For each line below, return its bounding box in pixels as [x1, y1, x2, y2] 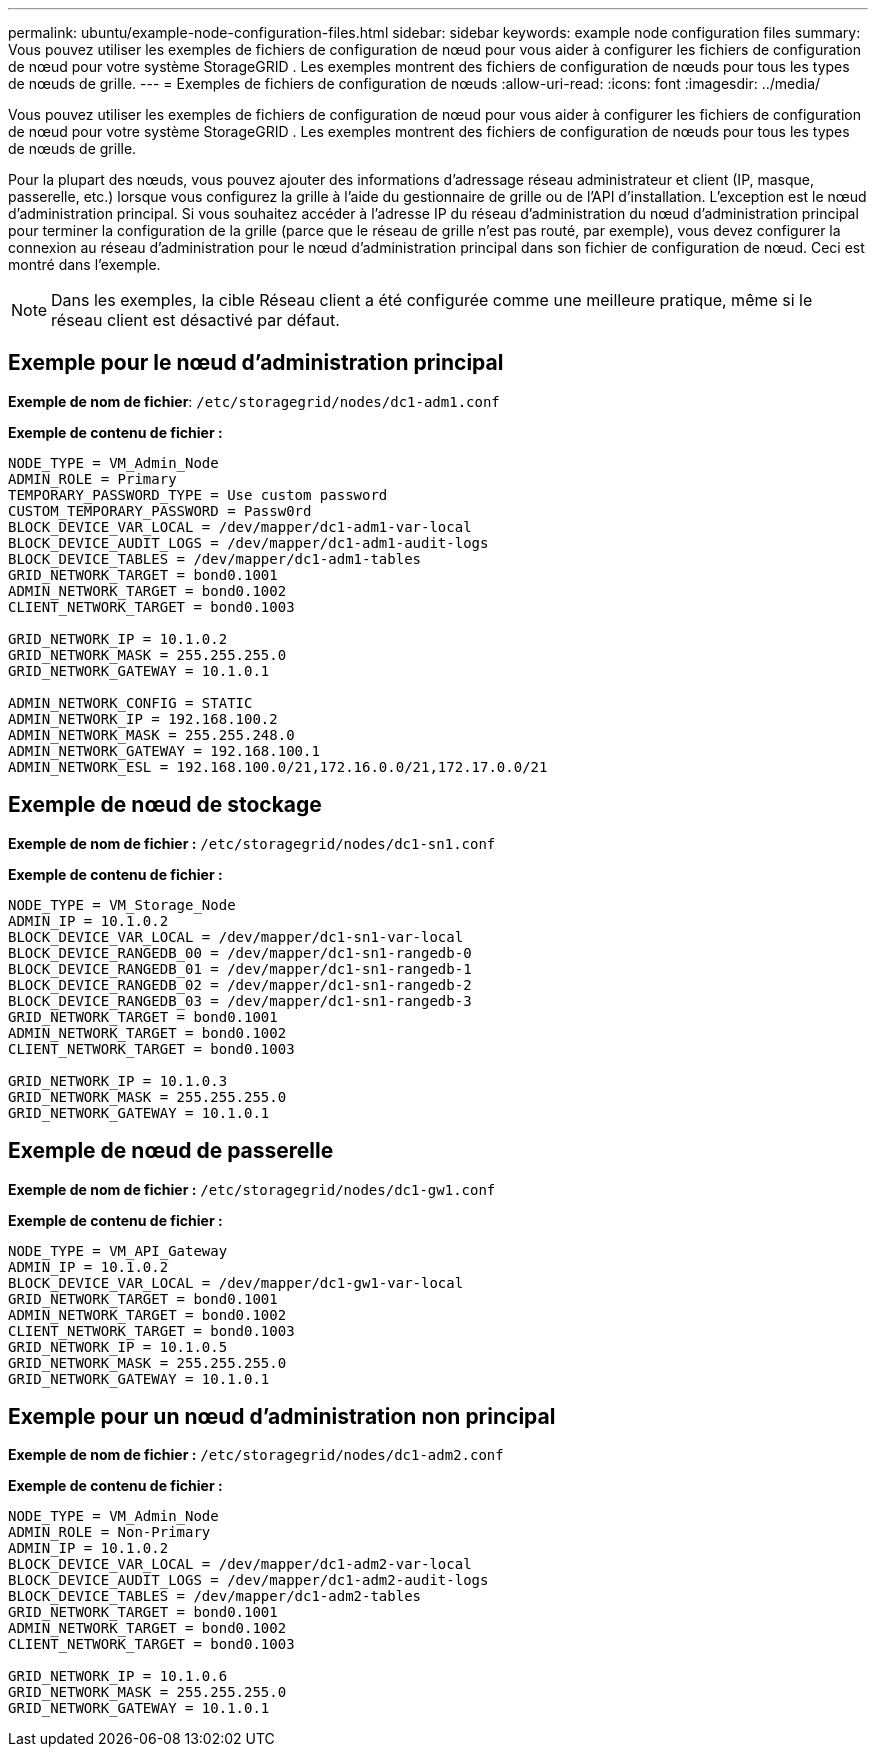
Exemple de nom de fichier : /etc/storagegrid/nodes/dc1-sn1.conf [8, 834, 496, 852]
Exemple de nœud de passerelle [8, 1138, 334, 1164]
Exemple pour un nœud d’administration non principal [8, 1403, 556, 1429]
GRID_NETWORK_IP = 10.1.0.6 [8, 1668, 228, 1685]
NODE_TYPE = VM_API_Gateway [8, 1242, 228, 1259]
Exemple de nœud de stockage [8, 792, 322, 818]
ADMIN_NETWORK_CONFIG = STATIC [8, 694, 253, 711]
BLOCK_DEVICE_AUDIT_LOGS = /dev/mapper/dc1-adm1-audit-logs [8, 534, 489, 551]
